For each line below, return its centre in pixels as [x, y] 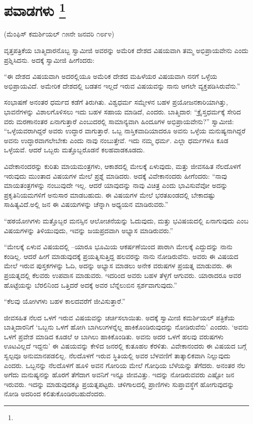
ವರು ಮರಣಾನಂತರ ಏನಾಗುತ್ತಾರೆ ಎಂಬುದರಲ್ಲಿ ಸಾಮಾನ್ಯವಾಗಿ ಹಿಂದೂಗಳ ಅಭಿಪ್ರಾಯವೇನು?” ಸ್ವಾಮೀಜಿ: [119, 121]
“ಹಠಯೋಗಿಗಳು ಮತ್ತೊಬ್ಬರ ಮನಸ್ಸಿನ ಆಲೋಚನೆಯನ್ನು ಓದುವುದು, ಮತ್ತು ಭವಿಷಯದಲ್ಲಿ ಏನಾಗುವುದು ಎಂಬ [126, 220]
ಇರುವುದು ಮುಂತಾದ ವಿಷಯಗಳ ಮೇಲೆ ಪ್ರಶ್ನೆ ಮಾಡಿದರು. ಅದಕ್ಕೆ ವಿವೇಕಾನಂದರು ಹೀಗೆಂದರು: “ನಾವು [116, 175]
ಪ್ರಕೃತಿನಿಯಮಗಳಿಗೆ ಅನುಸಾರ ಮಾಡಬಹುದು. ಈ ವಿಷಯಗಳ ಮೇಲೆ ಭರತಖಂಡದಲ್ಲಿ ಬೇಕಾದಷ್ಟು [110, 194]
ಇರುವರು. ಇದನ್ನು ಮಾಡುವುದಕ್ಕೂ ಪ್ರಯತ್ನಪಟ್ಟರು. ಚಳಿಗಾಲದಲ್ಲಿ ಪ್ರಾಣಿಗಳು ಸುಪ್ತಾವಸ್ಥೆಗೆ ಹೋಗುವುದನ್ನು [119, 384]
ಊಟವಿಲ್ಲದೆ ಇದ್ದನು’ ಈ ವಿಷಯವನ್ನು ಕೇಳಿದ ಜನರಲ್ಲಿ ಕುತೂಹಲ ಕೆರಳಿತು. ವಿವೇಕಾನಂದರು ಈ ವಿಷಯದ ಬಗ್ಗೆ [125, 346]
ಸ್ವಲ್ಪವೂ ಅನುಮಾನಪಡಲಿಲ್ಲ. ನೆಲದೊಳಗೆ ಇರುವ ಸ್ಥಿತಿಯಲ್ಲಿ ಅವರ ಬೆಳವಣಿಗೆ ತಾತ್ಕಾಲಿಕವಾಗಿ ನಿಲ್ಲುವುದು [117, 356]
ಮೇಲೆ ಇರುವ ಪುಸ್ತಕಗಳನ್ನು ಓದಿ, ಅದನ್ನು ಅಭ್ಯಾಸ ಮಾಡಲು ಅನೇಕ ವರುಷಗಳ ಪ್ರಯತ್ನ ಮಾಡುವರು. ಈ [118, 266]
